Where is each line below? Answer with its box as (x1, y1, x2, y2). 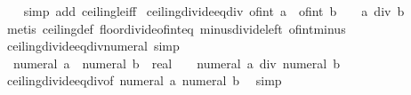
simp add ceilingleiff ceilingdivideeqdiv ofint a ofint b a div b (23, 2, 405, 20)
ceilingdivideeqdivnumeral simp (6, 36, 180, 55)
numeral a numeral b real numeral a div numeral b (12, 53, 340, 72)
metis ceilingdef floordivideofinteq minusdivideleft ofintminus (6, 19, 346, 37)
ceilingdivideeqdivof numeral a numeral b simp (6, 71, 282, 90)
